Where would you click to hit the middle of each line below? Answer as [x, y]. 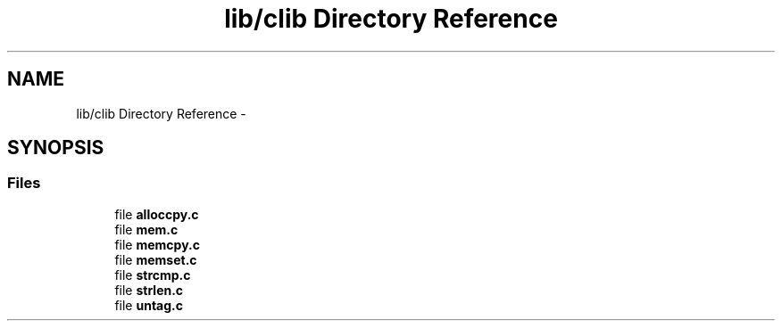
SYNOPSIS [56, 148]
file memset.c [156, 259]
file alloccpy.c [157, 214]
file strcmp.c [153, 275]
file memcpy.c [157, 244]
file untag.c [149, 305]
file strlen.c [149, 290]
